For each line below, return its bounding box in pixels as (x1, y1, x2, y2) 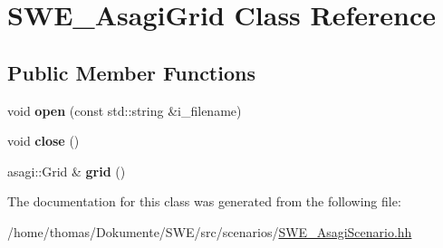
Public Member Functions (7, 58, 255, 86)
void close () (7, 131, 80, 150)
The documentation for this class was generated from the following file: (7, 192, 401, 211)
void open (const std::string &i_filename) (7, 100, 242, 119)
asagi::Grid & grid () (7, 161, 126, 180)
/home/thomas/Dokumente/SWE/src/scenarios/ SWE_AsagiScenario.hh (7, 222, 412, 241)
